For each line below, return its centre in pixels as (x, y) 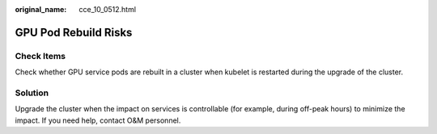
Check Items (40, 56)
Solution (32, 93)
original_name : (41, 9)
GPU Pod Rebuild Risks (74, 32)
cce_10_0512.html (108, 9)
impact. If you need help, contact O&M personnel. (98, 120)
